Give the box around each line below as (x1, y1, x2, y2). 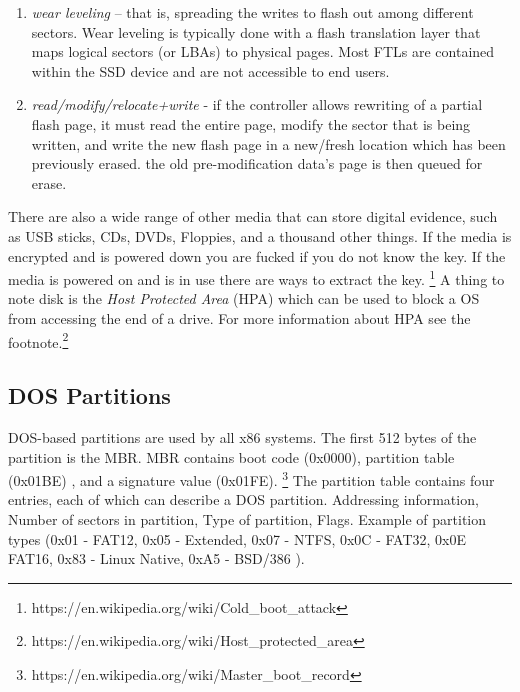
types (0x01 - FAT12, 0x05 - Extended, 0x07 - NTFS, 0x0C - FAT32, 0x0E (8, 528, 466, 549)
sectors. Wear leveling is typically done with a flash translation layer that (31, 21, 481, 42)
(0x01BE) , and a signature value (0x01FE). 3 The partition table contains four (8, 467, 495, 490)
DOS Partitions (8, 380, 171, 411)
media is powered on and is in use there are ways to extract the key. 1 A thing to (8, 266, 505, 289)
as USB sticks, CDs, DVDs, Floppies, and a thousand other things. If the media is (8, 225, 512, 246)
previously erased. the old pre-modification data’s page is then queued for (31, 153, 483, 174)
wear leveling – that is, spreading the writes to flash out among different (31, 2, 474, 22)
